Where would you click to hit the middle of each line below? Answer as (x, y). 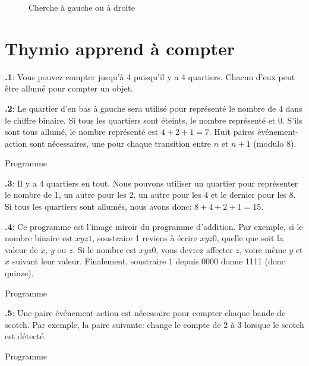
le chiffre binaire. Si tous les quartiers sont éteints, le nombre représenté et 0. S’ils (154, 120)
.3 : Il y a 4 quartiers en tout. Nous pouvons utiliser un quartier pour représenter (152, 183)
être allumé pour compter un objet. (69, 88)
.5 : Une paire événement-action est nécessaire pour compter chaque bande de (145, 313)
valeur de (21, 249)
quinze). (19, 273)
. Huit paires (232, 132)
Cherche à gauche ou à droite (82, 7)
